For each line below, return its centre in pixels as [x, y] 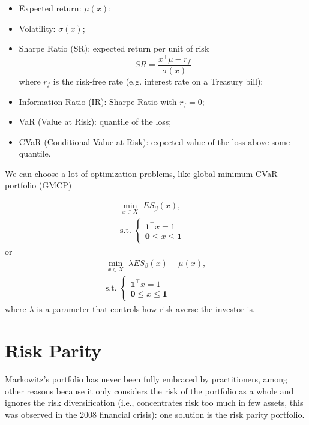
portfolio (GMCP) [38, 185]
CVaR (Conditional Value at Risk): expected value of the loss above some [154, 141]
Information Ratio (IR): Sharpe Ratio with [98, 101]
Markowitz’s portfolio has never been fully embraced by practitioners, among [146, 378]
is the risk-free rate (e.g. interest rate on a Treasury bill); [158, 81]
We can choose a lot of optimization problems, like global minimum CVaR [141, 173]
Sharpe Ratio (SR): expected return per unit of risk [114, 48]
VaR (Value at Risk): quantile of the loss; [95, 122]
